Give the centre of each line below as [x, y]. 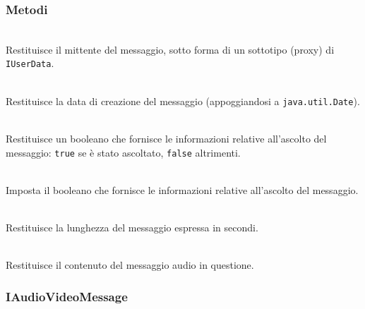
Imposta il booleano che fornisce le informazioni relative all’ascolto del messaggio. [182, 189]
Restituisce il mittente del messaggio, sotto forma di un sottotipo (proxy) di [170, 49]
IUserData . [30, 63]
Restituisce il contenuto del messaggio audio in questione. [130, 265]
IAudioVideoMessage [67, 296]
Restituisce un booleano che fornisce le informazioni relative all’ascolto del [166, 138]
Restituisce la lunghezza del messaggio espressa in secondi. [132, 227]
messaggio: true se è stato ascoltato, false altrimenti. [123, 152]
